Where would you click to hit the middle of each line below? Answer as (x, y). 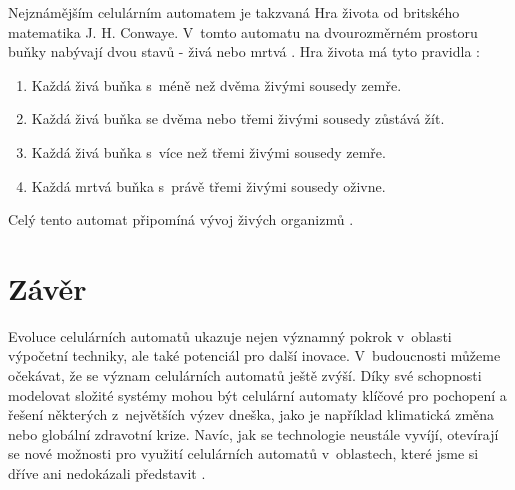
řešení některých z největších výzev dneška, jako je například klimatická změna (251, 414)
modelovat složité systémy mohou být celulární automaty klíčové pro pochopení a (257, 394)
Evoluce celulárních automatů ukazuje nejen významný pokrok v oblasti (230, 335)
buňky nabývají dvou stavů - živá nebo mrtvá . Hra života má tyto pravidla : (244, 51)
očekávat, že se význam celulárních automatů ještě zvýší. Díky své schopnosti (245, 375)
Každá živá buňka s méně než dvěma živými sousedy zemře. (216, 84)
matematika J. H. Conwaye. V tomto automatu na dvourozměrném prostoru (243, 31)
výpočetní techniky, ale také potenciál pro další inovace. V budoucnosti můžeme (254, 355)
